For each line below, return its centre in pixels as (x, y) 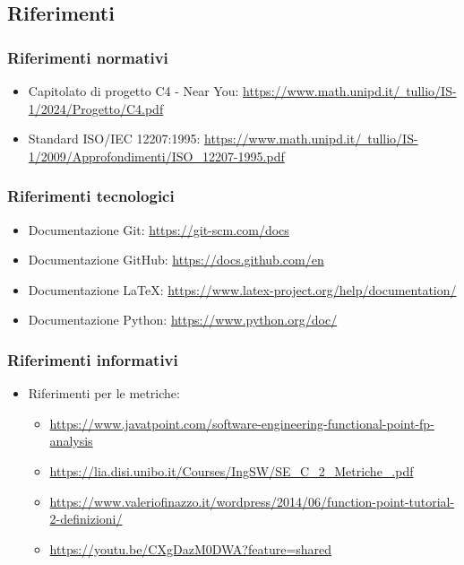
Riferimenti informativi (93, 359)
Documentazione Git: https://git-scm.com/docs (159, 229)
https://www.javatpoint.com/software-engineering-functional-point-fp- (242, 423)
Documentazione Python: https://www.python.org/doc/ (183, 320)
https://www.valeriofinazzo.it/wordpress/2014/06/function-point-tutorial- (252, 501)
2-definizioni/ (86, 519)
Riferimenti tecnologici (91, 196)
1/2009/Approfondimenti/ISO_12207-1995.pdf (156, 156)
